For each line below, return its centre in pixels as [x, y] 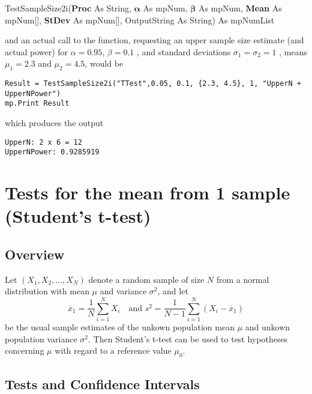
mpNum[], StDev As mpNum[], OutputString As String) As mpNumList [140, 20]
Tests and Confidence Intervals [102, 383]
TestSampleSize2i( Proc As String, [68, 8]
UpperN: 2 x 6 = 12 [43, 142]
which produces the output [54, 123]
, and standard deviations [184, 51]
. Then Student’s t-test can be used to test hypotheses [188, 338]
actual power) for [37, 51]
